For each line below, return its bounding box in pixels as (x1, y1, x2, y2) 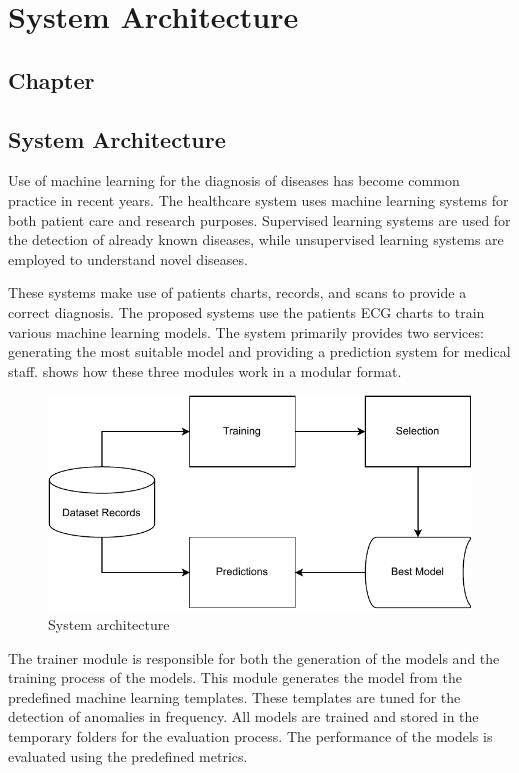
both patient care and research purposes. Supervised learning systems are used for (8, 209, 511, 230)
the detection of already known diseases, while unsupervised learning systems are (8, 229, 504, 250)
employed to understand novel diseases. (8, 248, 248, 269)
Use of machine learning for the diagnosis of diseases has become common (8, 170, 460, 191)
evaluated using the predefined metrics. (8, 745, 248, 766)
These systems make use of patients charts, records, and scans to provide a (8, 282, 467, 303)
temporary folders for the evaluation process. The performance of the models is (8, 726, 493, 747)
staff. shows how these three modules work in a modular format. (8, 360, 402, 381)
